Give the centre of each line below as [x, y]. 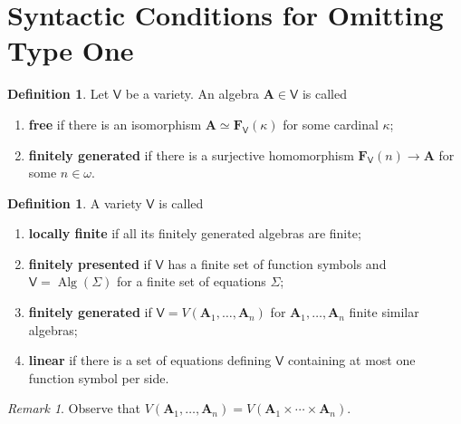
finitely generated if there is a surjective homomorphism [191, 154]
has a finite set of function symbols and [277, 263]
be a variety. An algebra [192, 94]
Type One [71, 50]
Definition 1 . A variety [75, 202]
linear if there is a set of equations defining [150, 360]
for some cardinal [331, 124]
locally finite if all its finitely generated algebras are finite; [195, 233]
